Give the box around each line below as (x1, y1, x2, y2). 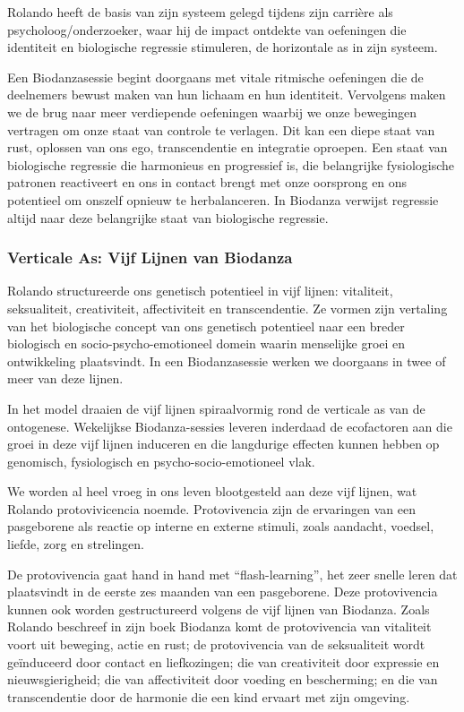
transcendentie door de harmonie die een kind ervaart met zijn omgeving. (7, 687, 410, 706)
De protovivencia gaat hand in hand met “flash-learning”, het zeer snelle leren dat (7, 564, 458, 583)
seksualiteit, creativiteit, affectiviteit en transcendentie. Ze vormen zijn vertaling (7, 298, 448, 317)
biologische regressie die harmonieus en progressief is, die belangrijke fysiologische (7, 155, 455, 174)
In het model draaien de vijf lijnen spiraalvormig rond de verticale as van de (7, 399, 425, 417)
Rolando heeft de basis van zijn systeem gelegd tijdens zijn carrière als (7, 3, 393, 21)
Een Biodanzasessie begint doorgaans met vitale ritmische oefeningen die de (7, 67, 424, 86)
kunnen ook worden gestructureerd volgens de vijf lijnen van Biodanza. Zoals (7, 599, 430, 618)
